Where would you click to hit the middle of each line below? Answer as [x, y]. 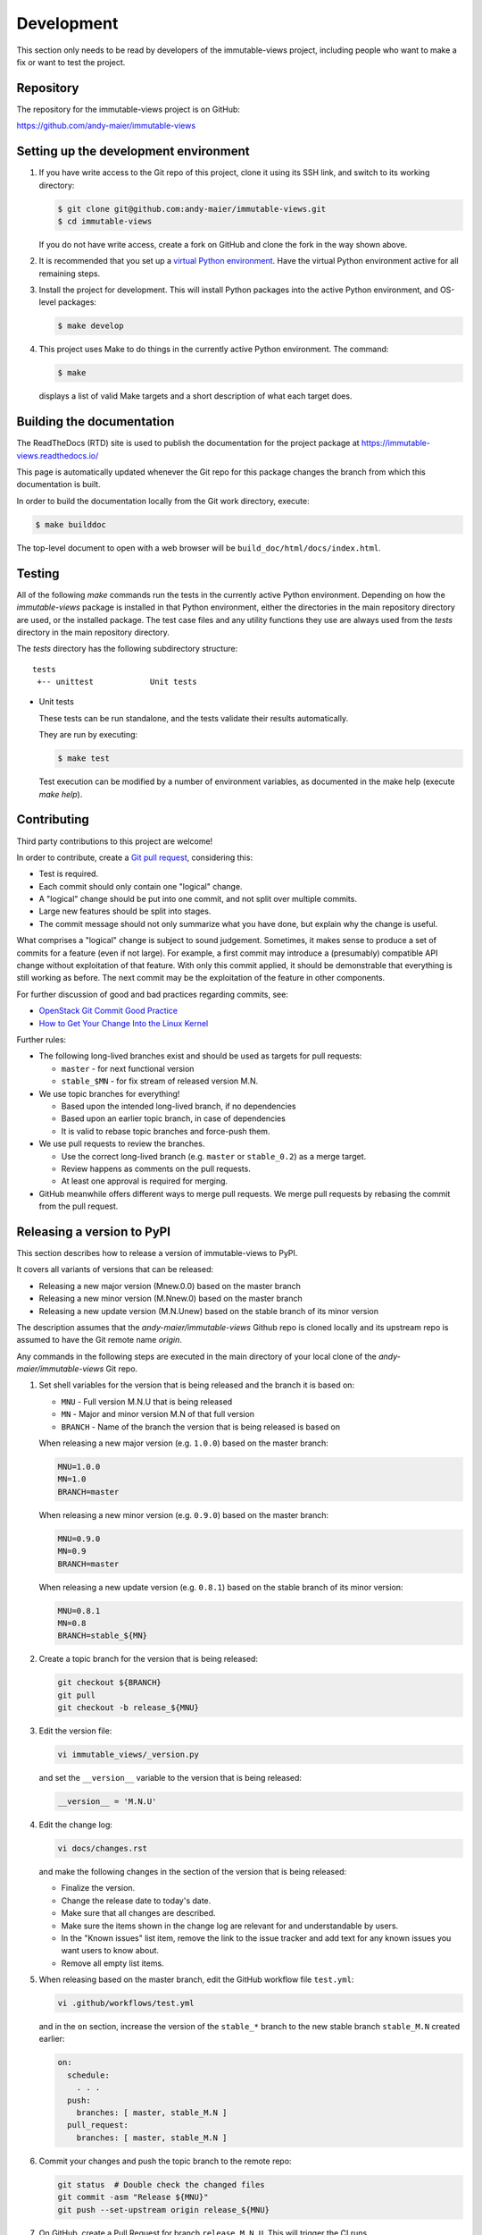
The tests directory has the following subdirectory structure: [127, 649]
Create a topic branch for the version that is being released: [149, 1659]
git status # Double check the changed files [161, 2184]
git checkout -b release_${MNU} [129, 1708]
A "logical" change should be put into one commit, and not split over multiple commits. [198, 899]
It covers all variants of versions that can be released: [115, 1269]
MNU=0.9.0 [79, 1539]
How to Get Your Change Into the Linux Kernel [124, 1023]
